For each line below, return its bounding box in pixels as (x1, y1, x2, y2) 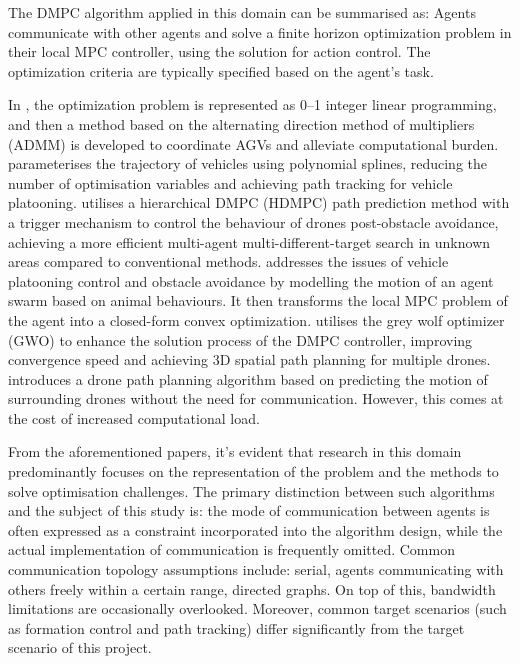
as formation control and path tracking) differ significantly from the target (8, 617, 465, 638)
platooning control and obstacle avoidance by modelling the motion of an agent (8, 270, 494, 291)
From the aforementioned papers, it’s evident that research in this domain (8, 441, 462, 462)
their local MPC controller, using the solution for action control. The (8, 41, 431, 62)
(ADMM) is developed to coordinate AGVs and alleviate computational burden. (8, 133, 499, 154)
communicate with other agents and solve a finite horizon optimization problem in (8, 21, 512, 42)
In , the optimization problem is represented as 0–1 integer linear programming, (8, 94, 497, 115)
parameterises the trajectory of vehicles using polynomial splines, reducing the (8, 153, 487, 174)
